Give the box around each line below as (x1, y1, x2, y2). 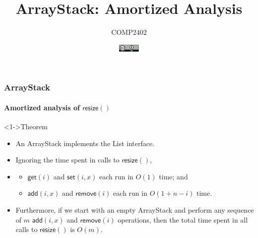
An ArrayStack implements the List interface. (15, 138, 155, 148)
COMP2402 (111, 27, 147, 37)
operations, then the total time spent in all (118, 214, 248, 225)
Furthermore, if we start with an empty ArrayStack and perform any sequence (15, 205, 254, 215)
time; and (159, 171, 188, 181)
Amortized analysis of (4, 102, 80, 112)
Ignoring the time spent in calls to (15, 155, 120, 165)
